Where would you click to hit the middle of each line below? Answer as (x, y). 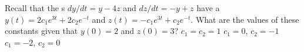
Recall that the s (35, 8)
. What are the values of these (245, 19)
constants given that (41, 31)
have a (208, 8)
